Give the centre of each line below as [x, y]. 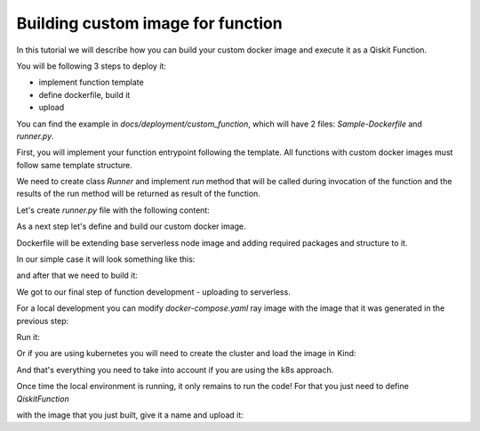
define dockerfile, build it [84, 94]
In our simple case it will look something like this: [106, 259]
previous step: [43, 321]
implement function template [91, 82]
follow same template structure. [74, 165]
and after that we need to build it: [77, 275]
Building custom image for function [150, 23]
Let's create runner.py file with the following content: [113, 210]
